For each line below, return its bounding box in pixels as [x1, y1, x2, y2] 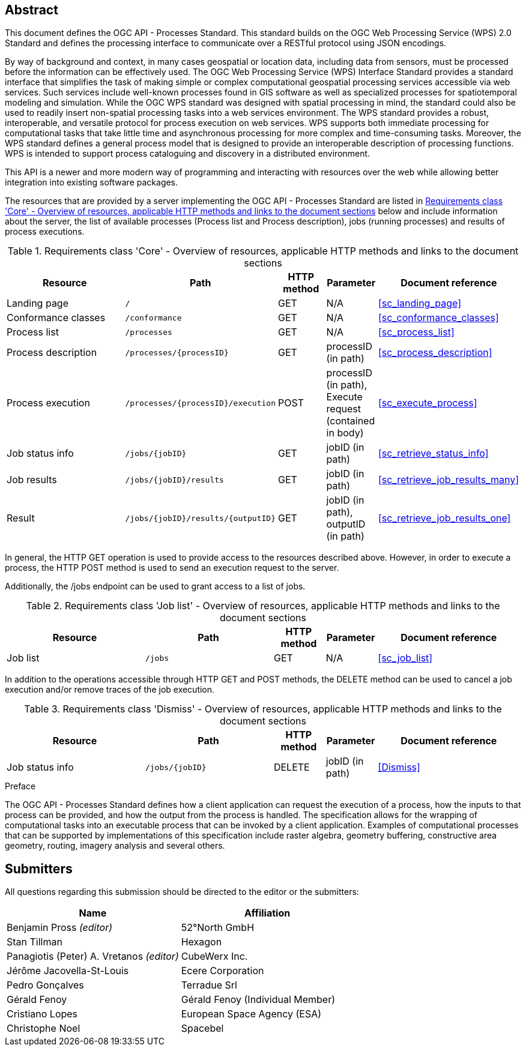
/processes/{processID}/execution [125, 398, 276, 408]
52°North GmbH [181, 921, 255, 934]
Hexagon [181, 936, 222, 948]
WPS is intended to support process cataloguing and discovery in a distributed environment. [5, 148, 370, 159]
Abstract [5, 2, 58, 17]
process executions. [5, 226, 85, 237]
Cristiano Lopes [7, 1008, 78, 1020]
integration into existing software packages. [5, 177, 178, 188]
